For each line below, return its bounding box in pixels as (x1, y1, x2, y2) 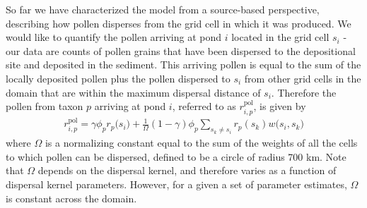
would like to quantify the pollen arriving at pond (6, 30, 222, 44)
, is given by (253, 99, 306, 114)
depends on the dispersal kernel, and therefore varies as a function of (37, 163, 337, 178)
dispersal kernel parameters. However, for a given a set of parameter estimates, (6, 177, 347, 191)
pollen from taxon (6, 99, 83, 114)
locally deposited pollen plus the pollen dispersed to (6, 71, 231, 85)
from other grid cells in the (244, 71, 361, 85)
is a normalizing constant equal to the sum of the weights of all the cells (45, 135, 358, 150)
